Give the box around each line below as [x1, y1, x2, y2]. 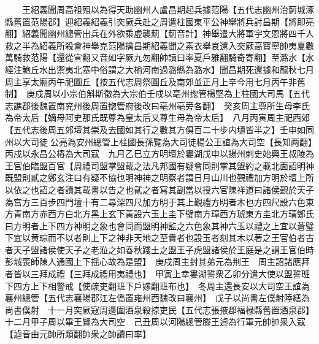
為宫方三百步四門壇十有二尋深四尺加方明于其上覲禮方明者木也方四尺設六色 [5, 195, 306, 208]
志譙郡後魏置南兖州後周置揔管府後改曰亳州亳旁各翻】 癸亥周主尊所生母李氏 [5, 99, 310, 112]
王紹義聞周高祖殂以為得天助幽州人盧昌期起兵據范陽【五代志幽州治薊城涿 [21, 3, 314, 15]
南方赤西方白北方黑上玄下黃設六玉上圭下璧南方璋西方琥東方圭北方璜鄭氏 [21, 207, 314, 220]
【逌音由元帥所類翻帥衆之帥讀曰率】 [5, 327, 151, 340]
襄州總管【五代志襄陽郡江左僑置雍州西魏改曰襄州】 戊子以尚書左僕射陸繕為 [5, 291, 310, 304]
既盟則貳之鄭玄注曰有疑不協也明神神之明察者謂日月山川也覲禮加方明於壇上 [5, 171, 306, 184]
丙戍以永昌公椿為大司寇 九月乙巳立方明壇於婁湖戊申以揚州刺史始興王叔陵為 [5, 147, 314, 160]
